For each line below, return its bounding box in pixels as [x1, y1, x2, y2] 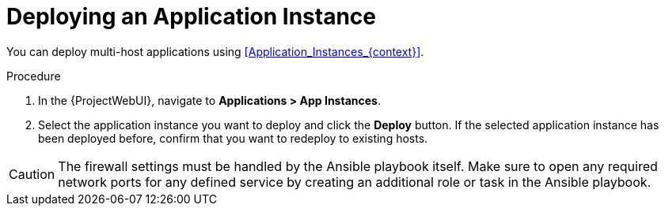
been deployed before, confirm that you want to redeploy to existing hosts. [38, 131, 428, 145]
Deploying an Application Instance [6, 3, 376, 30]
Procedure [6, 69, 61, 83]
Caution [9, 166, 55, 182]
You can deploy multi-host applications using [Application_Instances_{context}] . [6, 44, 424, 58]
